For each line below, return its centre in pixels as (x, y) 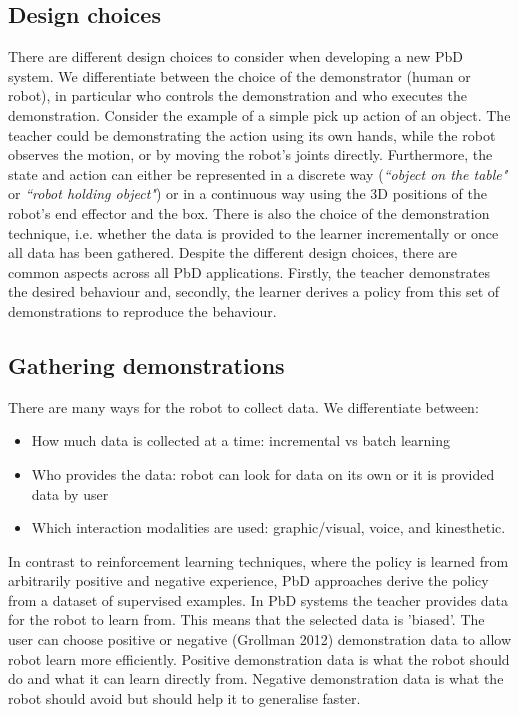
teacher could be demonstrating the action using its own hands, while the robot (252, 134)
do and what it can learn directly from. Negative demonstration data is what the (256, 678)
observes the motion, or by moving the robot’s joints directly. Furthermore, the (250, 154)
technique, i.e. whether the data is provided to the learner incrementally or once (253, 232)
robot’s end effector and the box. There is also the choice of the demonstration (249, 212)
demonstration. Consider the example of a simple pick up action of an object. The (259, 114)
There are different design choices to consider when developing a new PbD (235, 56)
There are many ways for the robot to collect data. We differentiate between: (243, 406)
